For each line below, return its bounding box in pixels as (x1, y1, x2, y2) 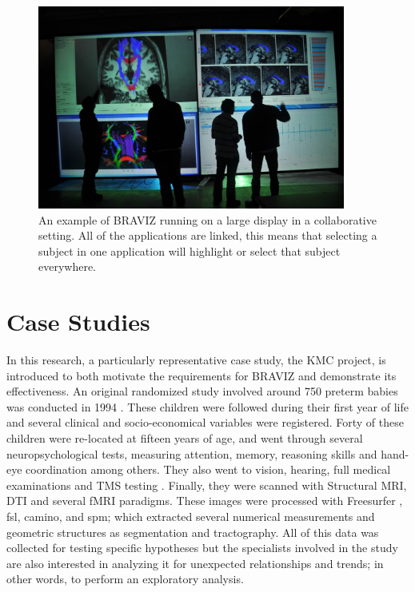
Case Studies (6, 305, 150, 338)
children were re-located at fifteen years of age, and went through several (6, 430, 363, 447)
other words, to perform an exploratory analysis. (6, 570, 244, 587)
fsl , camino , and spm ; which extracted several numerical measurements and (6, 508, 375, 525)
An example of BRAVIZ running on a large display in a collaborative (38, 211, 377, 228)
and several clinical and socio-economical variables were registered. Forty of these (6, 414, 404, 431)
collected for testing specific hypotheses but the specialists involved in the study (6, 539, 398, 556)
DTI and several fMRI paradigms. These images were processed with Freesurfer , (6, 492, 403, 509)
